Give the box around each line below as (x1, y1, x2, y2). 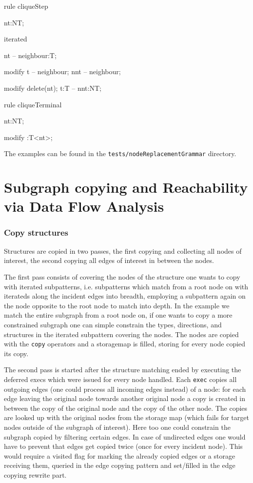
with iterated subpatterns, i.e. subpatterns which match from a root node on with (4, 281, 249, 291)
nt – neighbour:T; (4, 50, 57, 60)
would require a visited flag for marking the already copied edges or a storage (4, 450, 235, 461)
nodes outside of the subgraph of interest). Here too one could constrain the (4, 422, 231, 432)
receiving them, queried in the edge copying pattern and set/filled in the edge (4, 460, 235, 470)
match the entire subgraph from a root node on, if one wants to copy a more (4, 310, 233, 320)
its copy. (4, 348, 29, 358)
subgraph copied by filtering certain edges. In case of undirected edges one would (4, 431, 246, 442)
